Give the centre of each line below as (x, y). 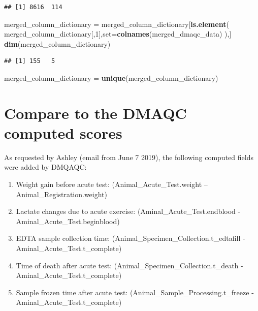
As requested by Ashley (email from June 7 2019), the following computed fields (129, 157)
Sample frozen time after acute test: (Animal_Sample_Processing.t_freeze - (135, 292)
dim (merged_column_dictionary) (57, 43)
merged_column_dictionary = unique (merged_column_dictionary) (111, 77)
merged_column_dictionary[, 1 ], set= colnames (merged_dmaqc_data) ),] (118, 34)
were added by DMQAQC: (45, 167)
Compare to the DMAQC (95, 113)
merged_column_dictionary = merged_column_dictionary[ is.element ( (117, 24)
